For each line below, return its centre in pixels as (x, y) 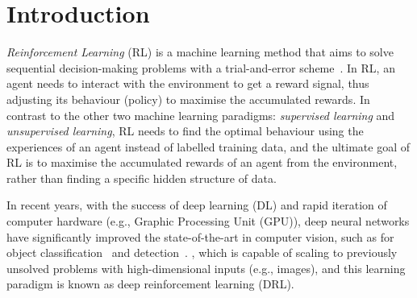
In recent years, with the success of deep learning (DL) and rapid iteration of (197, 205)
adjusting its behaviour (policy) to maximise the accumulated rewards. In (188, 99)
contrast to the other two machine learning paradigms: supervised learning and (201, 115)
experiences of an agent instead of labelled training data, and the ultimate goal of (208, 146)
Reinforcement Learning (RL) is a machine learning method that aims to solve (200, 52)
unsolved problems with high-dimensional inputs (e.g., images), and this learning (206, 268)
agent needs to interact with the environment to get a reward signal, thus (188, 83)
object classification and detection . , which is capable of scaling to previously (202, 252)
